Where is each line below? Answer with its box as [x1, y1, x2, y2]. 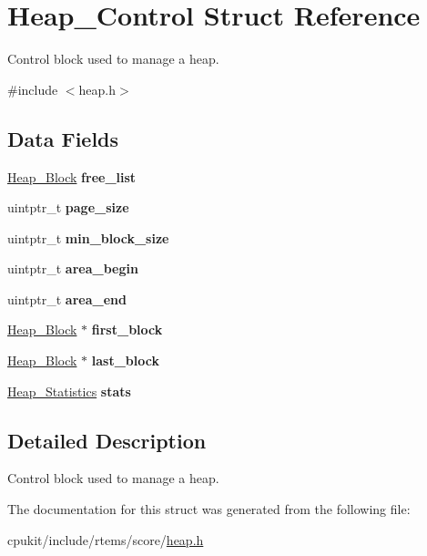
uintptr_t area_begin [7, 259, 138, 278]
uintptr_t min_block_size [7, 228, 169, 247]
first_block [91, 320, 163, 339]
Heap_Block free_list [7, 167, 137, 186]
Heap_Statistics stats [7, 381, 131, 400]
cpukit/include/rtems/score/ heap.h [7, 530, 204, 549]
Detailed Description [7, 426, 207, 454]
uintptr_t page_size [7, 198, 129, 217]
